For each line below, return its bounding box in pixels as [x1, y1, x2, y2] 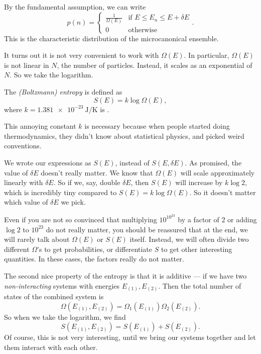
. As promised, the [185, 157, 242, 167]
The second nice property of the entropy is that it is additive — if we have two [4, 270, 247, 281]
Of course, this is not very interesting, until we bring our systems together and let [4, 332, 256, 342]
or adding [227, 214, 257, 224]
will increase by [175, 177, 223, 188]
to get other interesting [161, 243, 232, 254]
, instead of [115, 157, 150, 167]
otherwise [128, 26, 158, 34]
